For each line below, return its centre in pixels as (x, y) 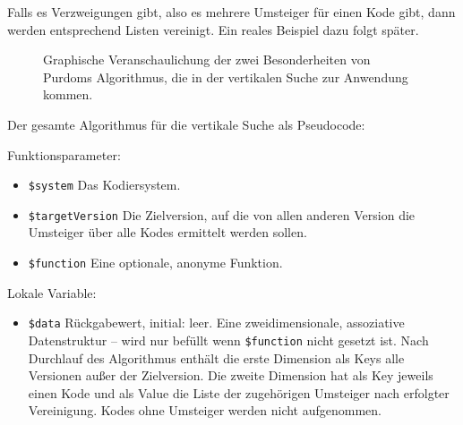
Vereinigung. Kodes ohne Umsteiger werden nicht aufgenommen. (205, 410)
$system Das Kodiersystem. (104, 185)
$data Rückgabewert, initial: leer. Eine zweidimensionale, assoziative (216, 323)
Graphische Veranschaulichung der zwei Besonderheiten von (207, 59)
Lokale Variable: (52, 292)
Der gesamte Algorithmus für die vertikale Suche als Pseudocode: (186, 124)
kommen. (68, 94)
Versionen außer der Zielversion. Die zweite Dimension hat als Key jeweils (231, 375)
